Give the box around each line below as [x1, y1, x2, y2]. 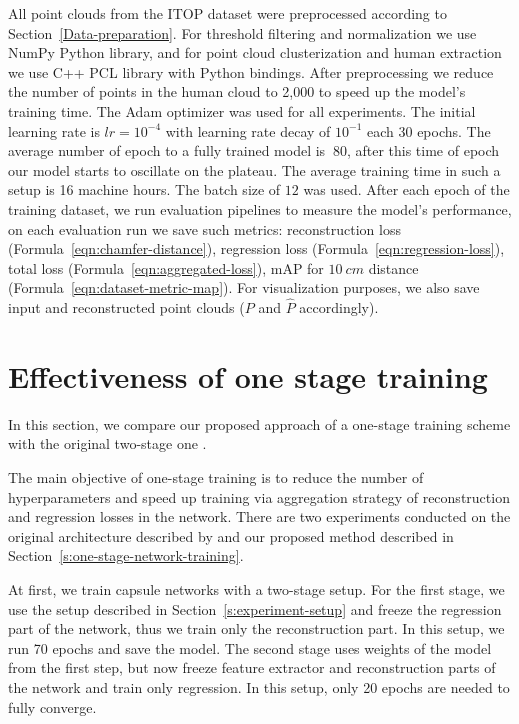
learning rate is [8, 120, 100, 141]
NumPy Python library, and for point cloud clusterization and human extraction [8, 42, 502, 63]
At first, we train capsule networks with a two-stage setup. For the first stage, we [8, 579, 505, 599]
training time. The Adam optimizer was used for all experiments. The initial [8, 100, 476, 121]
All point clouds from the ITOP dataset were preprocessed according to [8, 3, 447, 23]
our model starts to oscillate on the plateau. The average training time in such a [8, 159, 501, 180]
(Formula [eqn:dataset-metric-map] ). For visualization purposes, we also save [8, 277, 480, 298]
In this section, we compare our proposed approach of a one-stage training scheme [8, 413, 511, 434]
